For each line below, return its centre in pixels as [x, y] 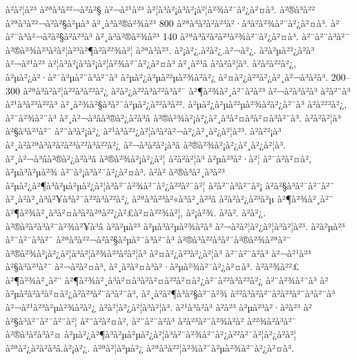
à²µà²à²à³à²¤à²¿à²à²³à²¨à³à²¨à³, [72, 293]
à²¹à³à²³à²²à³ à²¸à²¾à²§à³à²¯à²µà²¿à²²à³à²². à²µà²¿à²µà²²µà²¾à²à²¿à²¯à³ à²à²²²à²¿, [176, 104]
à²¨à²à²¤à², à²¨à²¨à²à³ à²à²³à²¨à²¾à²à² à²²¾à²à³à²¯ [188, 320]
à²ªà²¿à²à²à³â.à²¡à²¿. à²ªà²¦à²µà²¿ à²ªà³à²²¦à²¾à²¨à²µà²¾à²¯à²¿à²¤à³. [150, 347]
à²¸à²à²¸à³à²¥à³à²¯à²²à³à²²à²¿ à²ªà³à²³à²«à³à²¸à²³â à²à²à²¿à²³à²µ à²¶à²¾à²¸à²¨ [170, 199]
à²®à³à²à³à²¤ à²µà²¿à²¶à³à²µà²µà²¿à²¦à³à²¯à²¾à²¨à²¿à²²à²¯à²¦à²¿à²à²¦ [151, 334]
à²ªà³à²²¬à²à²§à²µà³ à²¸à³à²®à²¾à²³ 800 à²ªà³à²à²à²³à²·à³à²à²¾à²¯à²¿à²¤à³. [167, 22]
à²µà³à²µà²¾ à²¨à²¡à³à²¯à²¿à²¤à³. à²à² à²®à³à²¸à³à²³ [115, 172]
